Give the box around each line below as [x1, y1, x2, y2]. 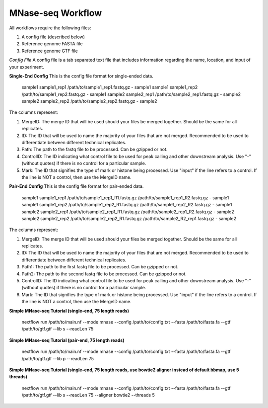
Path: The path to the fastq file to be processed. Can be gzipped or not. [21, 147, 168, 153]
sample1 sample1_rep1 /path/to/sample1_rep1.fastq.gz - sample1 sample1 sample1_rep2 [21, 84, 198, 90]
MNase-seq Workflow [9, 7, 102, 18]
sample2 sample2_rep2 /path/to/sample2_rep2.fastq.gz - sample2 [21, 98, 157, 104]
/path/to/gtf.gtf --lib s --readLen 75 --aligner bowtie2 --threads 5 [21, 392, 155, 398]
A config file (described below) [21, 34, 85, 40]
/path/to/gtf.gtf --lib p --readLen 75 [21, 355, 94, 361]
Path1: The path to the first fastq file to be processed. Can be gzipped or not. [21, 264, 179, 270]
